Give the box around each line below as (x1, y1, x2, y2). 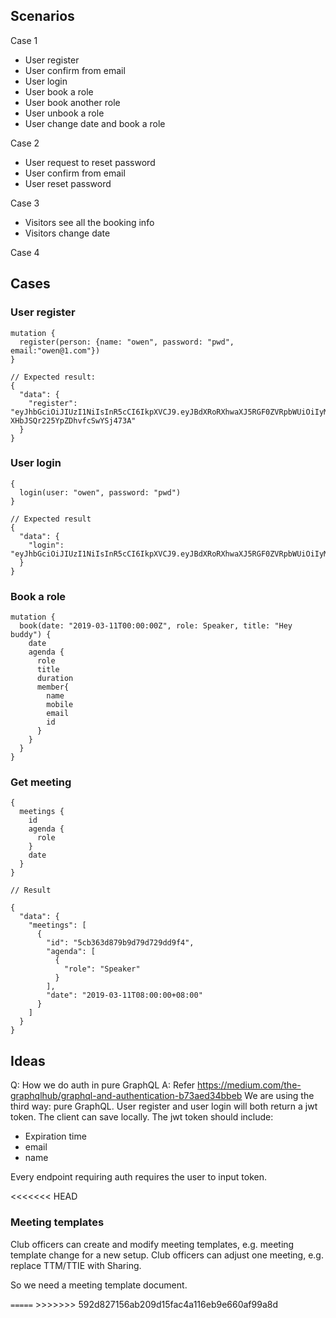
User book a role (24, 85, 94, 98)
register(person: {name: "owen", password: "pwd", (19, 337, 235, 347)
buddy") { (10, 630, 52, 640)
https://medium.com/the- (197, 1079, 302, 1091)
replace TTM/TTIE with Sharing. (10, 1259, 142, 1271)
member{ (36, 682, 70, 693)
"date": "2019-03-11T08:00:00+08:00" (46, 990, 203, 1001)
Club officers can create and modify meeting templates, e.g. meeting (10, 1238, 295, 1250)
